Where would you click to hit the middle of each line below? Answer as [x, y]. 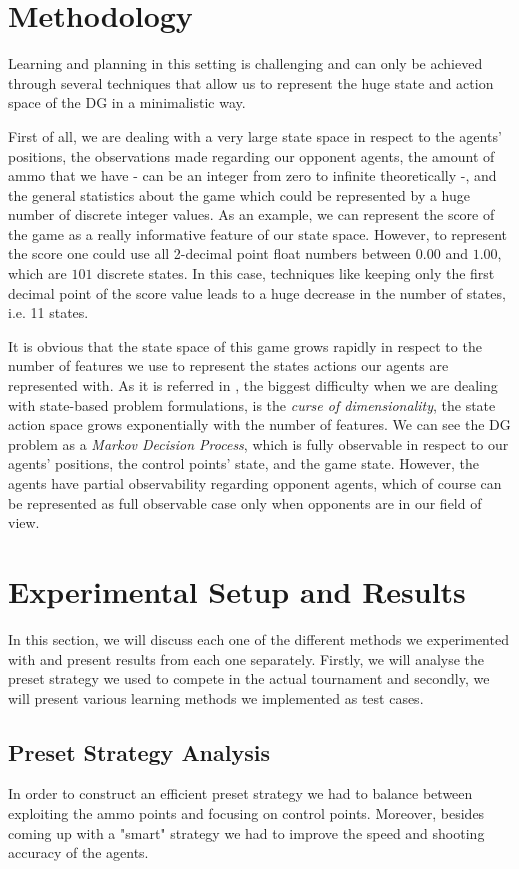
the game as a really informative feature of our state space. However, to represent [258, 233]
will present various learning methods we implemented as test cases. [216, 697]
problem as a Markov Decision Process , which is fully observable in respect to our [258, 443]
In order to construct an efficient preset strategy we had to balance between [240, 793]
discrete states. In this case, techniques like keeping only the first [296, 273]
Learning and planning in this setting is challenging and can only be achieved [245, 63]
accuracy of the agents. [78, 852]
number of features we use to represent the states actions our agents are [228, 365]
